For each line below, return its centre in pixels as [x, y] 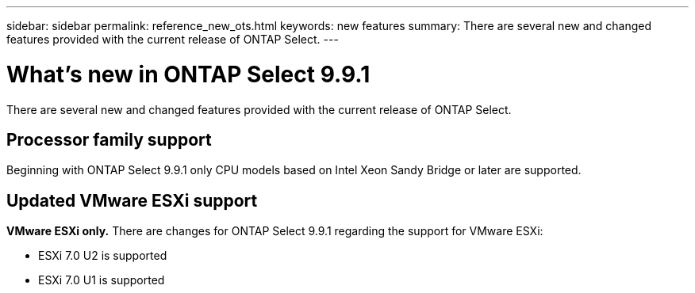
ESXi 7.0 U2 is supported [103, 256]
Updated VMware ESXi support [132, 200]
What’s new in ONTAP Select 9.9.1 [188, 74]
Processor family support [109, 139]
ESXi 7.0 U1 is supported [102, 280]
